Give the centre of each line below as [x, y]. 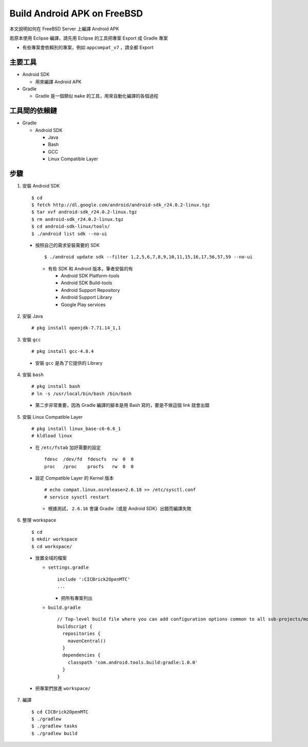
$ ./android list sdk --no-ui [70, 234]
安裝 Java [33, 316]
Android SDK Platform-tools [90, 276]
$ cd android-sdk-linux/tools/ [71, 227]
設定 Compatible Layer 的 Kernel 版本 [74, 478]
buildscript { [75, 626]
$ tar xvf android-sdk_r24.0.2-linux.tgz [84, 212]
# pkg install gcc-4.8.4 [63, 351]
